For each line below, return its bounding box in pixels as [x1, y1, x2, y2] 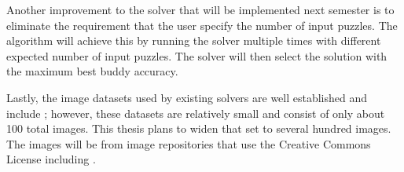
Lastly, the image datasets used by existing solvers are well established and [6, 89, 368, 105]
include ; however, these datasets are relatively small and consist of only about [6, 104, 385, 121]
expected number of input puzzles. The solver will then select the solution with [6, 47, 387, 64]
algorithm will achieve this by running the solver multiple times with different [6, 32, 381, 49]
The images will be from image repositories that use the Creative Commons [6, 135, 371, 152]
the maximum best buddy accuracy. [6, 63, 178, 79]
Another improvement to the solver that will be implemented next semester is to [6, 2, 395, 17]
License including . [6, 151, 96, 167]
